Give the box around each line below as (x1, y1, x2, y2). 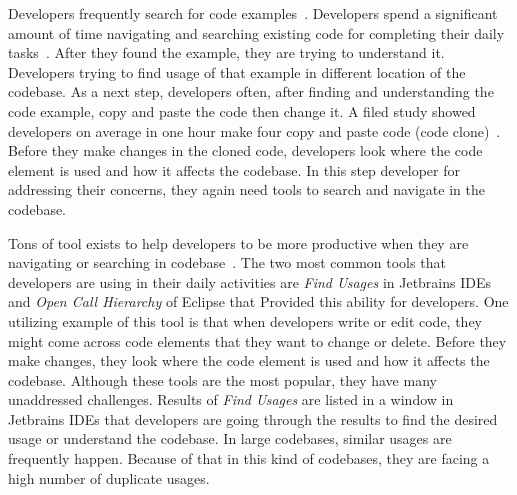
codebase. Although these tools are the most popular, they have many (8, 369, 437, 390)
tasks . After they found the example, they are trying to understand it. (8, 42, 445, 63)
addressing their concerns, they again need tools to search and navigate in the (8, 179, 485, 200)
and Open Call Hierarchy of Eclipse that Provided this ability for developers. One (8, 291, 509, 312)
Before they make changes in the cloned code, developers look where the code (8, 140, 483, 161)
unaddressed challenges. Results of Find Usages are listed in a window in (8, 389, 454, 410)
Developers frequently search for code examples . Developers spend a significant (8, 3, 498, 23)
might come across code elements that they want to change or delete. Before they (8, 330, 507, 351)
